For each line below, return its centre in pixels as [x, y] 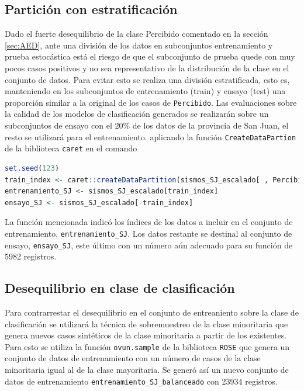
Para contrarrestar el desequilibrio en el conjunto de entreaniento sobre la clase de [152, 312]
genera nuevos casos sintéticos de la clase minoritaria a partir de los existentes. [146, 335]
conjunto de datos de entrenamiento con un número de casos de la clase [133, 358]
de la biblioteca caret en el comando [71, 148]
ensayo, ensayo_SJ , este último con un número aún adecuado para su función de [149, 245]
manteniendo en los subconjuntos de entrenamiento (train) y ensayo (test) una [145, 91]
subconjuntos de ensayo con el [58, 125]
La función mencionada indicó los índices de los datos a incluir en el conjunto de [149, 222]
